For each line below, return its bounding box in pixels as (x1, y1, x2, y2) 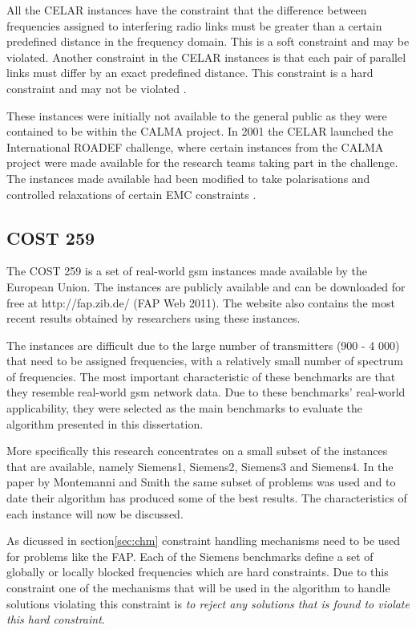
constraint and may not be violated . (6, 79, 187, 96)
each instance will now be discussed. (6, 505, 184, 522)
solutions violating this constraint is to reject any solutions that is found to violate (6, 595, 410, 612)
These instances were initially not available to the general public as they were (6, 107, 387, 124)
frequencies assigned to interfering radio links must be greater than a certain (6, 17, 382, 34)
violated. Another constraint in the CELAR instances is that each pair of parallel (6, 48, 406, 65)
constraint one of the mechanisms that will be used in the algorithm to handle (6, 579, 390, 596)
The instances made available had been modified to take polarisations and (6, 169, 370, 186)
